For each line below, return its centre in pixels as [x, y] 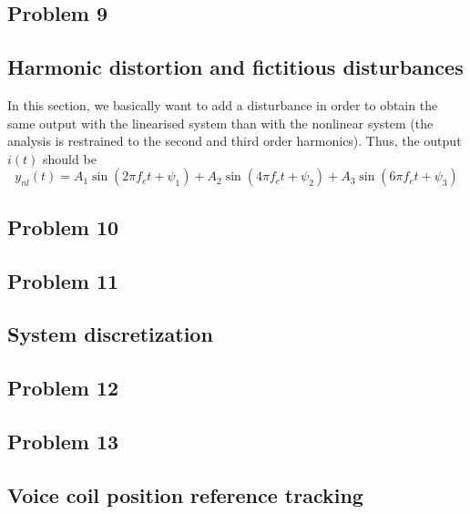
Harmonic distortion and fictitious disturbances [235, 67]
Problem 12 [63, 388]
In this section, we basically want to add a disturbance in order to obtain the [223, 104]
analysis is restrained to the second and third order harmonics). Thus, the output [235, 141]
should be [70, 158]
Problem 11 [63, 280]
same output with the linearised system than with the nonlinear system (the [220, 123]
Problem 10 [63, 226]
